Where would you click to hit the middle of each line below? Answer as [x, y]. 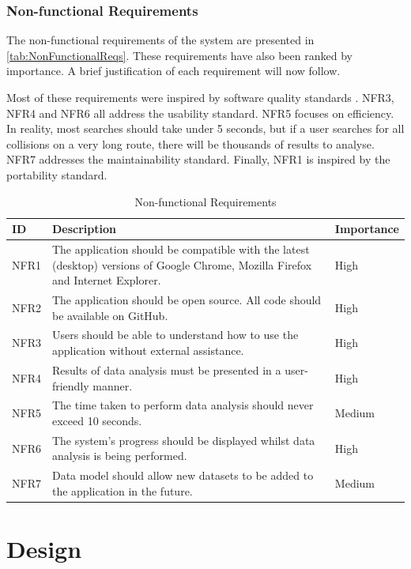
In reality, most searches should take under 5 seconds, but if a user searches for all [205, 128]
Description [84, 229]
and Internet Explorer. [106, 280]
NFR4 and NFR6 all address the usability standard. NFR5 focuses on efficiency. [200, 113]
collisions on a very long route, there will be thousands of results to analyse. [190, 143]
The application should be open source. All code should [187, 300]
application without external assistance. [148, 350]
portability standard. [57, 174]
